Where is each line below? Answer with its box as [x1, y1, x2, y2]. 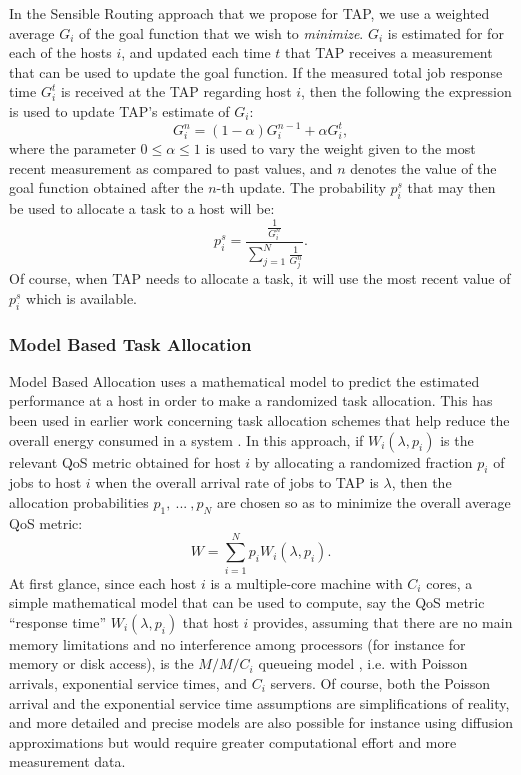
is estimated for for [387, 22, 504, 43]
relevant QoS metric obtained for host [9, 451, 241, 472]
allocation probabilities [9, 492, 149, 513]
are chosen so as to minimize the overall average [216, 492, 511, 513]
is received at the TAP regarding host [60, 81, 292, 102]
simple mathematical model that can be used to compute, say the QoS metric [9, 592, 485, 613]
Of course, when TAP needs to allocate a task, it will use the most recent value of [9, 268, 511, 289]
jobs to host [9, 472, 82, 493]
